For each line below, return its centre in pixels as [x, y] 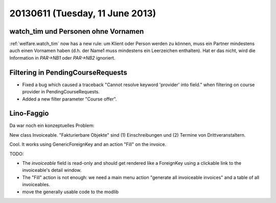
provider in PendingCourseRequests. [61, 92]
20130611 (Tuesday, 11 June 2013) [83, 13]
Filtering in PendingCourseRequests [68, 72]
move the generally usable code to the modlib [70, 192]
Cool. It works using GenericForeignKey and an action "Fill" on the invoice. [88, 144]
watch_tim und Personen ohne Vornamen [77, 31]
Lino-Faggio [29, 113]
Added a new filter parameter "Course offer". [70, 99]
